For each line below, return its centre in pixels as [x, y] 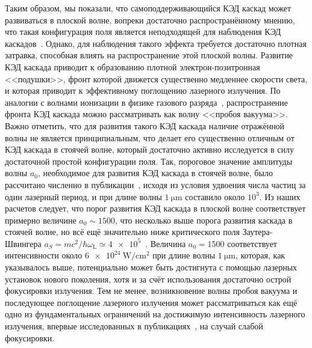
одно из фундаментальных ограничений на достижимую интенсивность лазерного [155, 314]
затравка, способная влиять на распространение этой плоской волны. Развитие [149, 55]
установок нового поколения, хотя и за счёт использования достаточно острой [148, 279]
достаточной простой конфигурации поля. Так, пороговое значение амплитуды [149, 161]
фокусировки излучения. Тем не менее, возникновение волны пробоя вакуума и [151, 291]
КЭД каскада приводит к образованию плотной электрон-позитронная [133, 66]
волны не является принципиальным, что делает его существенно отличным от [150, 137]
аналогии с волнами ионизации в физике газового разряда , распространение [146, 102]
